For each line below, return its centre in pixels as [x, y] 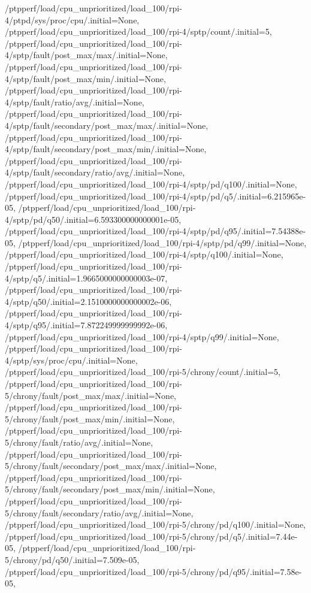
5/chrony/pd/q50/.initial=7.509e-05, [72, 559]
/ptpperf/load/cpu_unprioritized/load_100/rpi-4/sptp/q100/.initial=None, [144, 254]
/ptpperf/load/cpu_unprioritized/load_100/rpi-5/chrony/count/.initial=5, [143, 372]
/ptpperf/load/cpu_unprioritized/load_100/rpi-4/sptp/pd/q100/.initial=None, [151, 184]
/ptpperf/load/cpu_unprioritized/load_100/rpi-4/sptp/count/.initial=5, [138, 31]
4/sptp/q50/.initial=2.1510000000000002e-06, [88, 301]
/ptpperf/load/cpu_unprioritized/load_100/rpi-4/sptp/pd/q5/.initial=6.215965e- [155, 196]
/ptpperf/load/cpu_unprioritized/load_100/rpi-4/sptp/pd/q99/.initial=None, [162, 242]
